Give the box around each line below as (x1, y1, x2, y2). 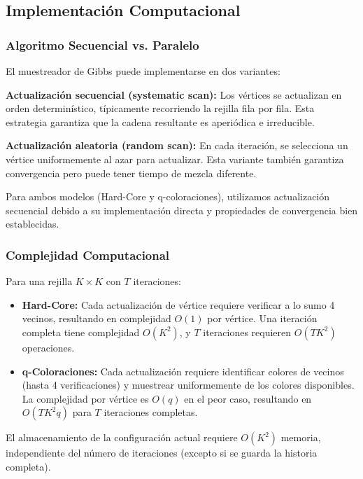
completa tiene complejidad (22, 324, 140, 339)
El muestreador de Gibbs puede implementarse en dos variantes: (6, 64, 280, 78)
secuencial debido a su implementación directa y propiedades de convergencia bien (6, 202, 358, 217)
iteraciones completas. (104, 405, 198, 419)
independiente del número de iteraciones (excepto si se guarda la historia (6, 445, 318, 460)
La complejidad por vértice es (22, 391, 149, 405)
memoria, (280, 430, 321, 445)
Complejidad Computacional (6, 246, 170, 263)
